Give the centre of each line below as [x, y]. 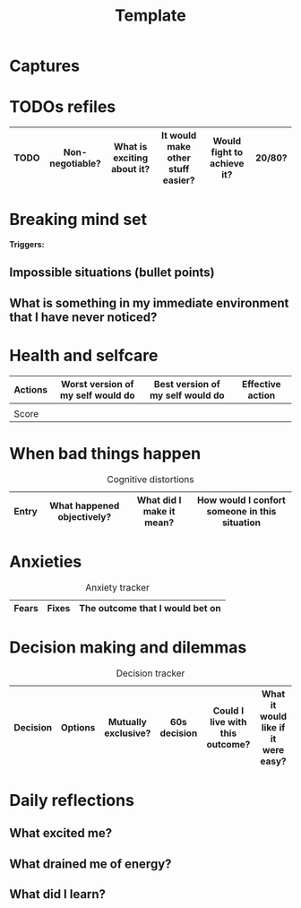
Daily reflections [72, 800]
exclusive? [128, 733]
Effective [261, 384]
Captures [45, 66]
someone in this [241, 511]
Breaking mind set [78, 220]
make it [159, 511]
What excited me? [61, 833]
